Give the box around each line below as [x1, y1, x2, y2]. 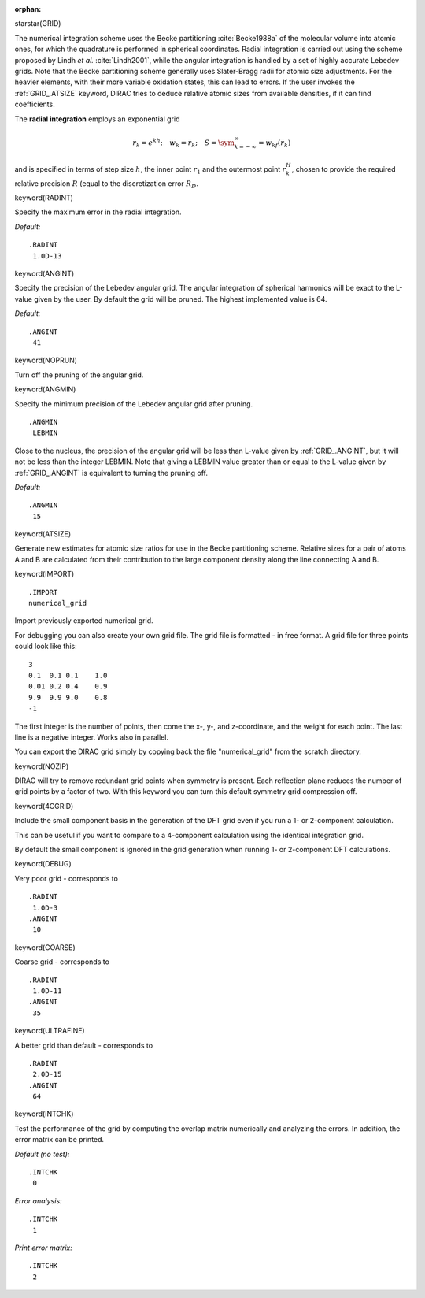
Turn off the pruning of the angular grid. [14, 370, 144, 380]
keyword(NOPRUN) [14, 355, 78, 365]
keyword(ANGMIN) [14, 384, 76, 394]
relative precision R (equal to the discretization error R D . [14, 178, 198, 190]
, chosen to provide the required [291, 164, 397, 173]
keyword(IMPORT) [14, 569, 75, 579]
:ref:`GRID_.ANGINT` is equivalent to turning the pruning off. [14, 468, 209, 477]
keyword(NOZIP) [14, 761, 69, 771]
